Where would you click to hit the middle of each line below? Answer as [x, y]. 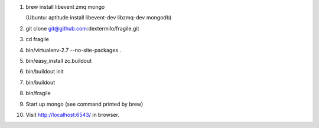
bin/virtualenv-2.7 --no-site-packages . [73, 50]
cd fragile [38, 39]
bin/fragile [38, 93]
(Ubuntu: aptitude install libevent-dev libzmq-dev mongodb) [99, 18]
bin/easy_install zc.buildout [58, 60]
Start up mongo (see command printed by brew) [84, 104]
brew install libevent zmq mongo [65, 7]
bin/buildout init [45, 72]
